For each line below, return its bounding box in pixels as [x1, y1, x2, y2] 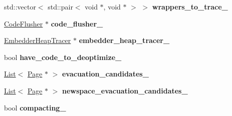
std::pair [48, 1, 73, 11]
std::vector [4, 1, 36, 11]
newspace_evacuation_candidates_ [62, 85, 188, 95]
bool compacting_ [4, 102, 66, 112]
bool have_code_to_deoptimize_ [4, 51, 122, 62]
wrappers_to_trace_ [152, 1, 228, 11]
